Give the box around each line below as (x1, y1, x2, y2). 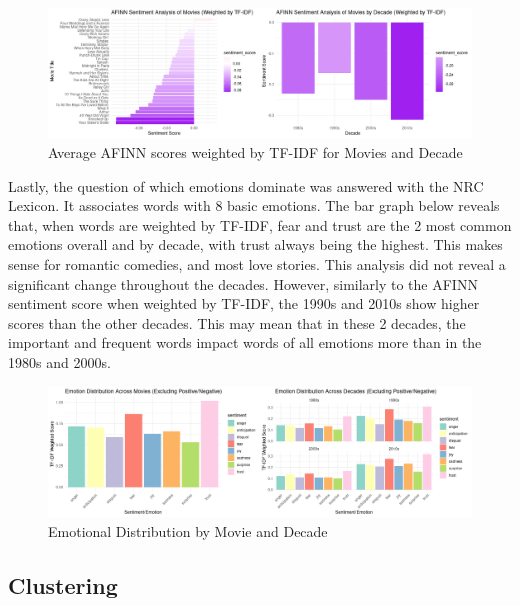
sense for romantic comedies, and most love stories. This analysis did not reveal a (8, 253, 506, 274)
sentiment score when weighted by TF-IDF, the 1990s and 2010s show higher (8, 293, 480, 314)
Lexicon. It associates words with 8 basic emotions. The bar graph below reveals (8, 195, 500, 216)
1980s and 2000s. (8, 351, 111, 372)
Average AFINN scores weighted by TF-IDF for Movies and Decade (48, 142, 463, 163)
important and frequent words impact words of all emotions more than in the (8, 332, 482, 353)
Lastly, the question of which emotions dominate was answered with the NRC (8, 175, 484, 196)
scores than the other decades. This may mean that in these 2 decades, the (8, 312, 466, 333)
